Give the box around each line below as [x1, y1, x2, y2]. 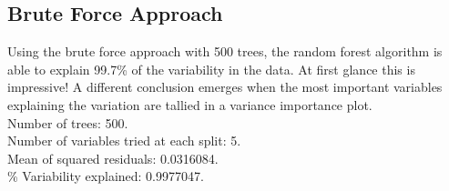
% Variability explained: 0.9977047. [7, 166, 204, 186]
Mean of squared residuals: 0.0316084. [7, 148, 219, 167]
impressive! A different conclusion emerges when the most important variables [7, 77, 443, 96]
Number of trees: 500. [7, 113, 128, 132]
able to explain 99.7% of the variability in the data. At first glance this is [7, 59, 415, 78]
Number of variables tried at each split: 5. [7, 131, 241, 150]
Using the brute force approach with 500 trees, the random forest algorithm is [7, 42, 443, 61]
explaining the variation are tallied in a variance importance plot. [7, 95, 372, 114]
